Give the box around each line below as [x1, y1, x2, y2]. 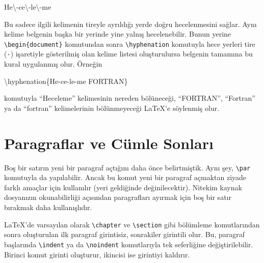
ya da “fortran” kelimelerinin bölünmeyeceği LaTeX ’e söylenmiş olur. [4, 102, 220, 113]
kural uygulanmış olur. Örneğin [4, 59, 102, 69]
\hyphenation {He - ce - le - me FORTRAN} [4, 75, 128, 86]
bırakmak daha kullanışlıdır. [4, 202, 92, 213]
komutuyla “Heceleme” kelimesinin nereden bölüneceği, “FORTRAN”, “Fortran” [4, 93, 255, 103]
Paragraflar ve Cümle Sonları [4, 132, 214, 153]
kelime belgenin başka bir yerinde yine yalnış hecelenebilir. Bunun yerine [4, 28, 231, 39]
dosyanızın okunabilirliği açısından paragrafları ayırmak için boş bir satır [4, 192, 231, 202]
